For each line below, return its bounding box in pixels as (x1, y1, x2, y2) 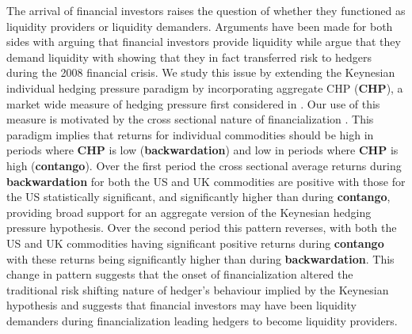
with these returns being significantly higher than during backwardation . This (6, 250, 395, 267)
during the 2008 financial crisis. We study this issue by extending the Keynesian (6, 64, 395, 81)
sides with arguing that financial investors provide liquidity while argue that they (6, 33, 401, 50)
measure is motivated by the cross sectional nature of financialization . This (6, 111, 374, 127)
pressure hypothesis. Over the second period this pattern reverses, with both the (6, 219, 397, 236)
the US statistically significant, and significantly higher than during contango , (6, 188, 391, 205)
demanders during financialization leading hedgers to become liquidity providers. (6, 312, 398, 328)
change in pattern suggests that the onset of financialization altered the (6, 266, 353, 283)
